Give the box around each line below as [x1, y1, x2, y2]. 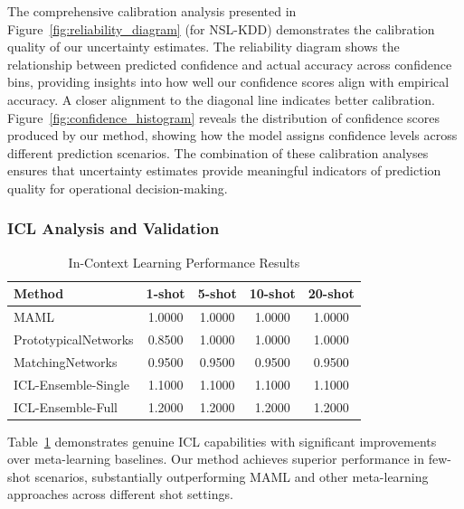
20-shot [308, 284, 355, 303]
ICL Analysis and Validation [7, 217, 220, 240]
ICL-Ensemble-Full [14, 397, 118, 416]
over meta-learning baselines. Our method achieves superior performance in [7, 449, 425, 468]
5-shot [197, 284, 237, 303]
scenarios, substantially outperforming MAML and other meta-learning [34, 467, 429, 485]
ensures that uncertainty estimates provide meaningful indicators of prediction [7, 161, 441, 180]
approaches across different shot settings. [7, 485, 233, 504]
